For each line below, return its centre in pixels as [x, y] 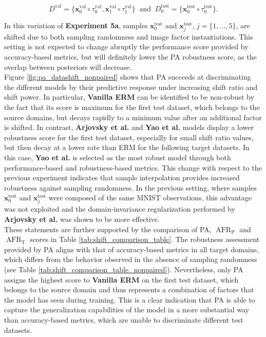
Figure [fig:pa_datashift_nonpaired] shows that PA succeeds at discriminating [128, 77]
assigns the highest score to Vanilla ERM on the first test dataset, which [121, 279]
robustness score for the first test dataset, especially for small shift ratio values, [129, 137]
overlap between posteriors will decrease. [68, 67]
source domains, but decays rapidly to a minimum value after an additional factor [133, 117]
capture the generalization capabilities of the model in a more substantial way [127, 310]
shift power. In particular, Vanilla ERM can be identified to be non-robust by [129, 97]
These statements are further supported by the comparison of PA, [108, 229]
